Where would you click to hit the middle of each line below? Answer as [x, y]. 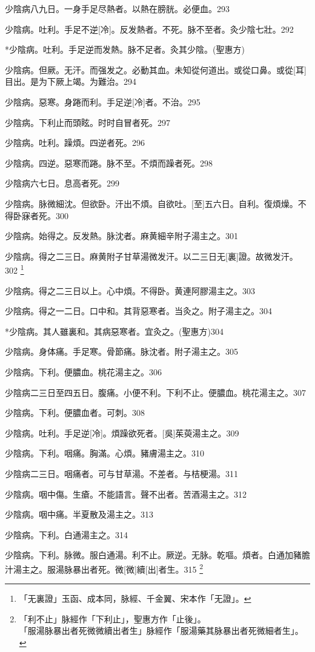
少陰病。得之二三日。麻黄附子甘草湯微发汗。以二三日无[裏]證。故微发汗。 [151, 256]
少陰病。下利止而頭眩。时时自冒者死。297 [88, 122]
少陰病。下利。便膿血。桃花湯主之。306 [83, 371]
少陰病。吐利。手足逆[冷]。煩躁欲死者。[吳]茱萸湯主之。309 [122, 433]
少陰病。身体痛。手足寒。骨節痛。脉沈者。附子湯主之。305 [121, 351]
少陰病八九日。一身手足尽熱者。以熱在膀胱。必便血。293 [117, 8]
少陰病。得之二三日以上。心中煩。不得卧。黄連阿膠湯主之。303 [130, 290]
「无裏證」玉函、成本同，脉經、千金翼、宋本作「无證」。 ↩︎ [135, 598]
